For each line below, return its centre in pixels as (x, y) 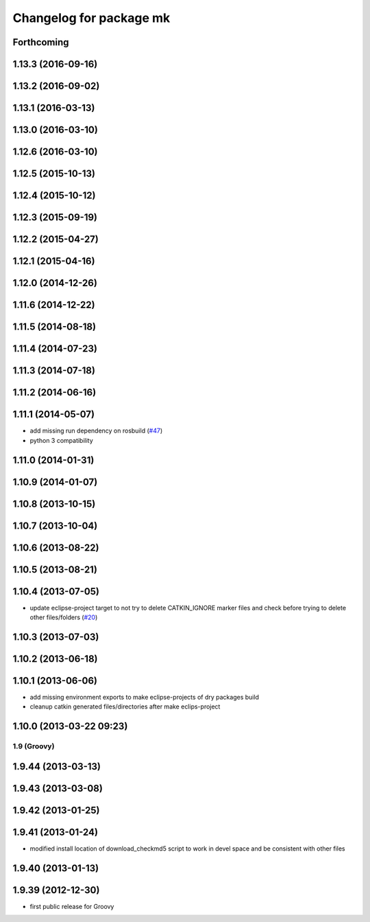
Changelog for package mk (91, 18)
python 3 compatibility (62, 440)
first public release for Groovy (72, 906)
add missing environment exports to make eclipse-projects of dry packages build (145, 698)
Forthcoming (41, 42)
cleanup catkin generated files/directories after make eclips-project (125, 706)
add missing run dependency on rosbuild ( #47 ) (96, 431)
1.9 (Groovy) (34, 746)
